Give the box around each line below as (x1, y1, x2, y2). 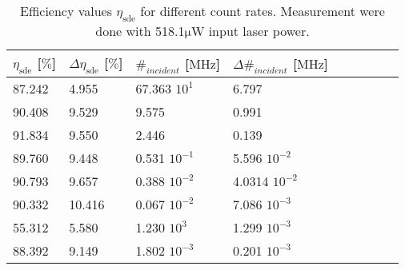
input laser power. (208, 22, 310, 41)
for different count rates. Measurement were (140, 2, 385, 20)
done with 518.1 (95, 22, 185, 41)
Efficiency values (20, 2, 113, 20)
